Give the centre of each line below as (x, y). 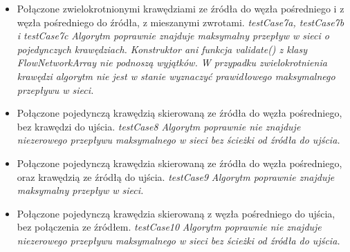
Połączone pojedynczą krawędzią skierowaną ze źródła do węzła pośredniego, (179, 113)
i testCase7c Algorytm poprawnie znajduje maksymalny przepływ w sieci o (173, 36)
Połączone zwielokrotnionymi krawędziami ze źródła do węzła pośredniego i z (181, 8)
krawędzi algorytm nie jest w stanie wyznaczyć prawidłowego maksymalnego (176, 76)
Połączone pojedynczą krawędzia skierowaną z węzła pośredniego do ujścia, (176, 213)
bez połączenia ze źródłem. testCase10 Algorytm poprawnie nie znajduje (169, 227)
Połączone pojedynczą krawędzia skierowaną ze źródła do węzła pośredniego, (179, 163)
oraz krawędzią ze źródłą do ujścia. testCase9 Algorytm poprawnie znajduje (176, 176)
